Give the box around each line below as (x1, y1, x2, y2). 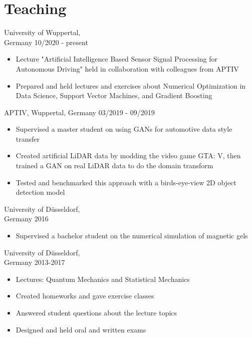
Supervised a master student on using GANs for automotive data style (16, 124, 232, 134)
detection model (16, 187, 65, 197)
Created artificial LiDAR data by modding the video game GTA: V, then (16, 150, 241, 161)
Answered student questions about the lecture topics (16, 307, 177, 317)
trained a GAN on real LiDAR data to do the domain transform (16, 160, 213, 171)
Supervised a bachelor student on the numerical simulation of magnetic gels (16, 230, 248, 241)
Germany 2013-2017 (4, 257, 65, 267)
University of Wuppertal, (4, 27, 81, 38)
